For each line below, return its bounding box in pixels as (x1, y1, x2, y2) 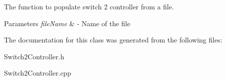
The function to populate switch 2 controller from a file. (4, 1, 174, 11)
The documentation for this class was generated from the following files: (4, 35, 223, 45)
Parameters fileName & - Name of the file (4, 18, 130, 28)
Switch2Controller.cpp (4, 68, 71, 78)
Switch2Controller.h (4, 51, 64, 61)
